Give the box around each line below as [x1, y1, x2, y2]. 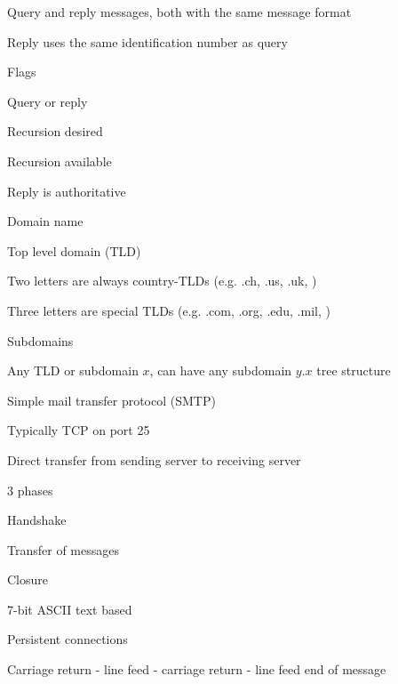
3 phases [7, 480, 53, 499]
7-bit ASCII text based [7, 600, 132, 618]
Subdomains [7, 331, 74, 350]
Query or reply [7, 92, 88, 110]
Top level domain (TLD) [7, 241, 141, 260]
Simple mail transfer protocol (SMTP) [7, 390, 216, 409]
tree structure [316, 361, 391, 380]
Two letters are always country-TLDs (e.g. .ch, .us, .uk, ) [7, 271, 317, 290]
